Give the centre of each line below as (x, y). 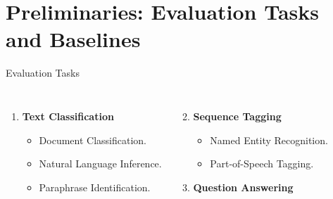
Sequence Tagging (237, 116)
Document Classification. (93, 140)
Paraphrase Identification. (95, 187)
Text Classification (68, 116)
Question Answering (243, 187)
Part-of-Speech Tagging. (262, 163)
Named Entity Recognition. (269, 140)
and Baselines (73, 39)
